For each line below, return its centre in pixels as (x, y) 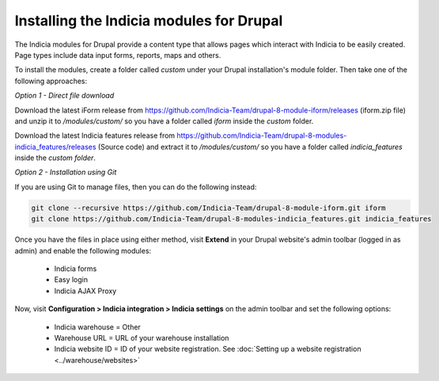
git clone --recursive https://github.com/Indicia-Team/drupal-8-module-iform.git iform (209, 208)
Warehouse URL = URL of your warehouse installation (142, 337)
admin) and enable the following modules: (83, 250)
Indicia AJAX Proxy (85, 291)
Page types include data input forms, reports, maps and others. (118, 55)
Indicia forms (76, 269)
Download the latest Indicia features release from (95, 135)
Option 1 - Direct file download (64, 96)
